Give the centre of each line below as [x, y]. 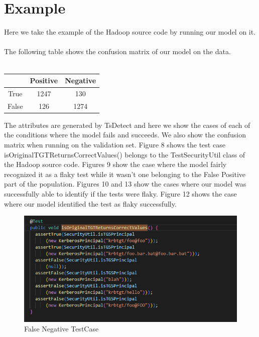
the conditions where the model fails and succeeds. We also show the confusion [125, 135]
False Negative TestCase [61, 329]
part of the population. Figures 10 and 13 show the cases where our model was [125, 184]
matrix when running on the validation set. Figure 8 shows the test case [115, 144]
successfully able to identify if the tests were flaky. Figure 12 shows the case [120, 193]
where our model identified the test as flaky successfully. [90, 203]
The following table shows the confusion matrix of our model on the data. [117, 51]
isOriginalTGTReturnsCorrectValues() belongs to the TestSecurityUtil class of [125, 154]
